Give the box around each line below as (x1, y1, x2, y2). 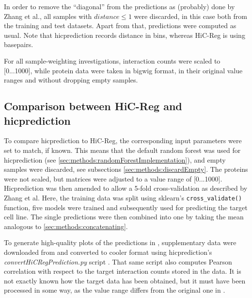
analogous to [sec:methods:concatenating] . (4, 221, 128, 231)
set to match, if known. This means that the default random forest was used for (4, 145, 241, 155)
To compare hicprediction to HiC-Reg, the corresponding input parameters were (4, 135, 242, 146)
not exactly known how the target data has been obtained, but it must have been (4, 275, 246, 285)
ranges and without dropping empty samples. (4, 75, 138, 85)
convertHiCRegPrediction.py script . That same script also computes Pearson (4, 256, 232, 266)
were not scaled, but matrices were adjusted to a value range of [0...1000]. (4, 173, 222, 183)
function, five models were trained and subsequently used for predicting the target (4, 202, 248, 212)
